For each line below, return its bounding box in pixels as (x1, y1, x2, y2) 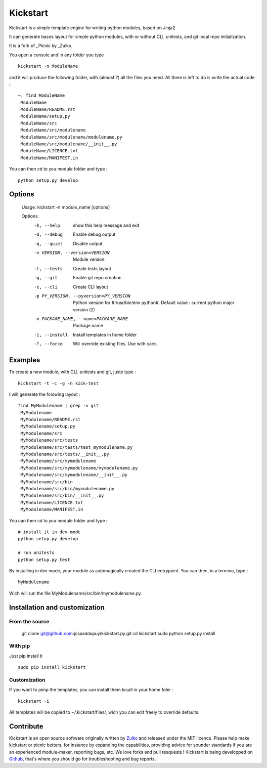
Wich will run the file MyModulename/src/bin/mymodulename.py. (9, 590, 142, 596)
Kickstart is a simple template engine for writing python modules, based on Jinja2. (9, 25, 177, 31)
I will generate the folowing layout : (9, 391, 81, 397)
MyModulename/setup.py (20, 424, 76, 429)
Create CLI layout (73, 284, 108, 290)
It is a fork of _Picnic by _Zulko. (9, 43, 73, 49)
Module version (73, 256, 105, 262)
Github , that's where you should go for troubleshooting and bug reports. (9, 756, 156, 762)
